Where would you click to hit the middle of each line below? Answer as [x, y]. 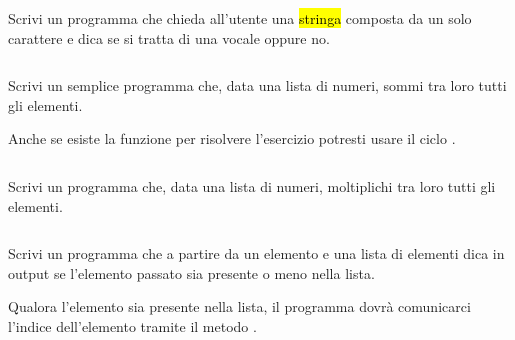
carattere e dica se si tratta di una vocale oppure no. [169, 37]
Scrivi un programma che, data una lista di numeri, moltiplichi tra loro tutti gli [252, 185]
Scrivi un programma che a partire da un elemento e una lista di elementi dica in [256, 253]
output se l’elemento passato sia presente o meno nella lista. [191, 272]
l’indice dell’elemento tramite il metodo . [132, 325]
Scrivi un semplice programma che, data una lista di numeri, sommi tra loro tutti [257, 85]
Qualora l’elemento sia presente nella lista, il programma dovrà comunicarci [239, 306]
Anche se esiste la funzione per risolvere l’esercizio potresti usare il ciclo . [232, 138]
